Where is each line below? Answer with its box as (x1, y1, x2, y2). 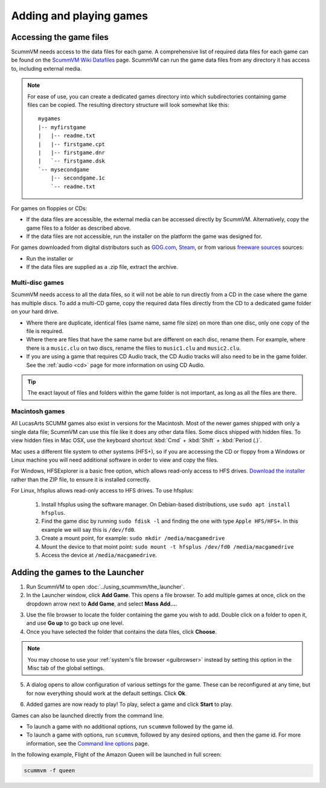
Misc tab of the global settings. (27, 664, 105, 671)
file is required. (26, 327, 64, 335)
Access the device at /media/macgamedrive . (41, 551, 157, 558)
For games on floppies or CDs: (11, 204, 88, 212)
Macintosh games (11, 407, 65, 416)
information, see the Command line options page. (26, 740, 149, 747)
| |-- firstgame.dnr (38, 149, 106, 156)
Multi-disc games (11, 279, 65, 287)
